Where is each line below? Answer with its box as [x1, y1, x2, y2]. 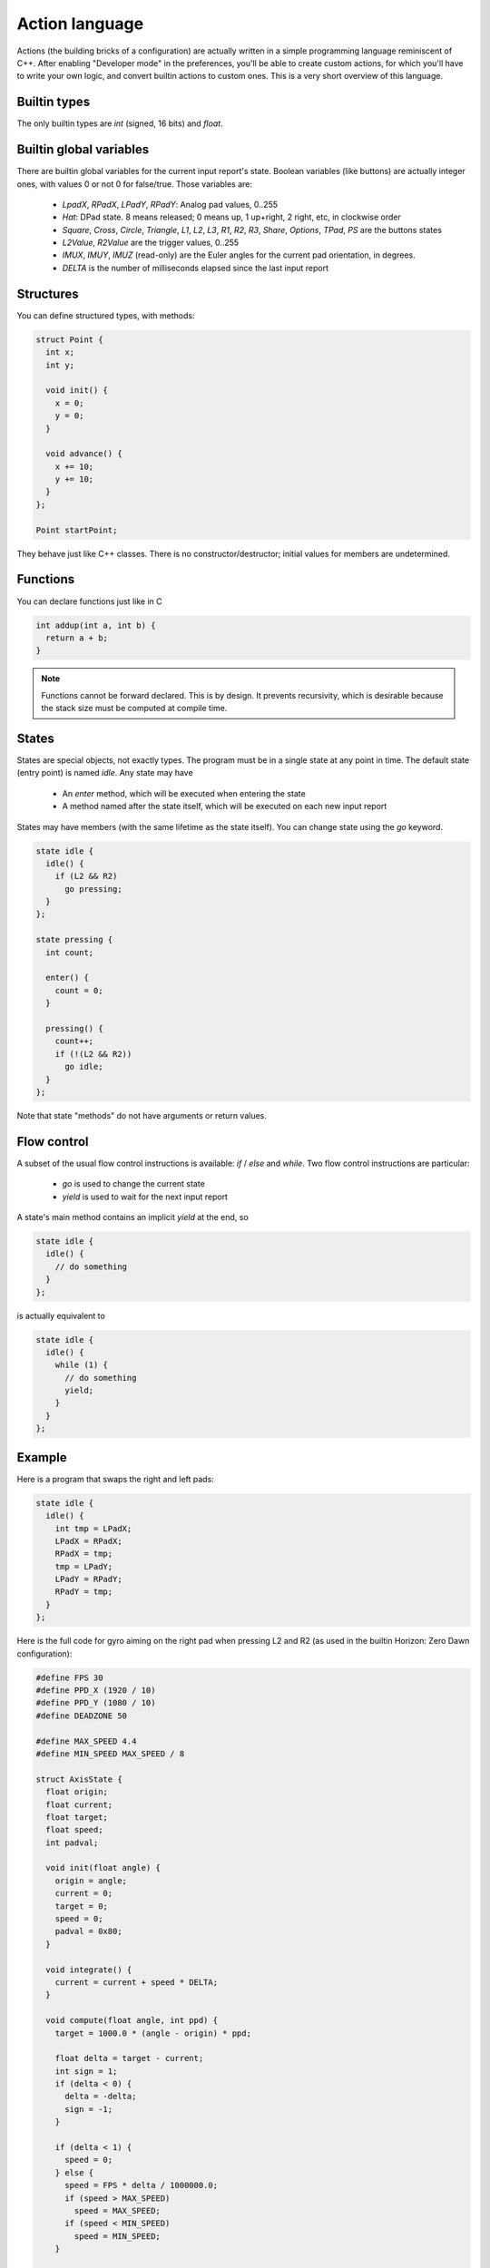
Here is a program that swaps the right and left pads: [16, 1473, 215, 1484]
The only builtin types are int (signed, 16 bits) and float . [16, 118, 223, 129]
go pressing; [64, 884, 122, 894]
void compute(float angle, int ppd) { [45, 2015, 218, 2026]
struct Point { [35, 334, 103, 345]
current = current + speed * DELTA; [54, 1977, 218, 1987]
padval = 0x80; [54, 1926, 122, 1937]
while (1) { [54, 1360, 109, 1370]
